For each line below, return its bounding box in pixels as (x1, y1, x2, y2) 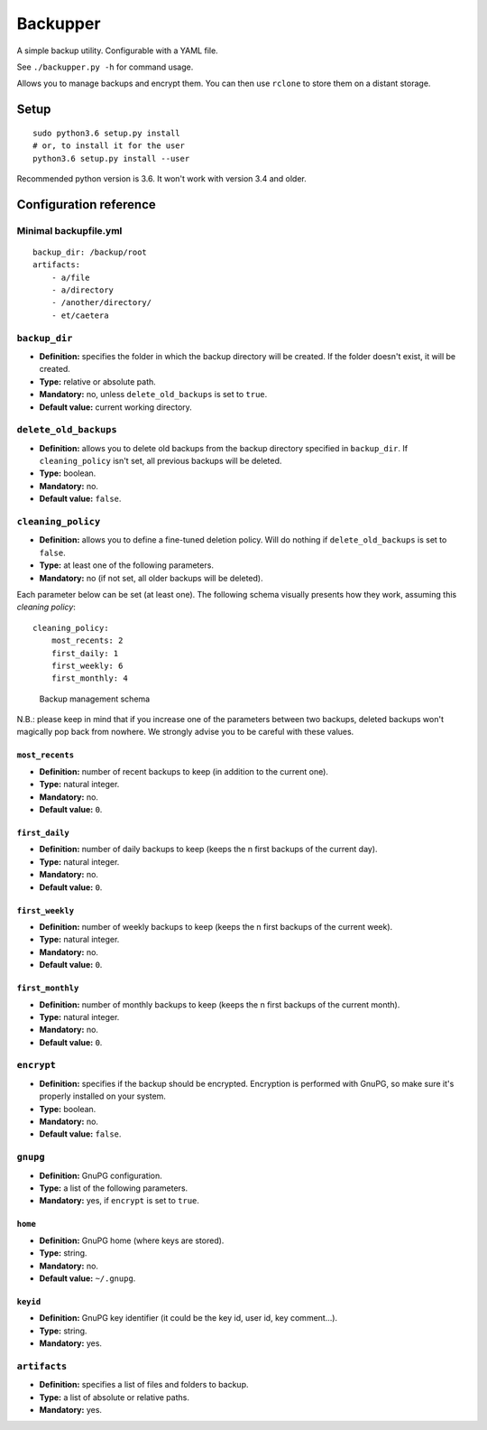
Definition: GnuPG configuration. (39, 1170, 162, 1181)
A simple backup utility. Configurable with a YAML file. (16, 45, 218, 56)
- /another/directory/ (51, 298, 152, 308)
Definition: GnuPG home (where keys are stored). (39, 1235, 225, 1246)
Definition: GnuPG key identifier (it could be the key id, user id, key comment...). (39, 1313, 338, 1323)
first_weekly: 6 (51, 660, 124, 671)
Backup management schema (39, 693, 151, 704)
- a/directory (51, 285, 115, 295)
